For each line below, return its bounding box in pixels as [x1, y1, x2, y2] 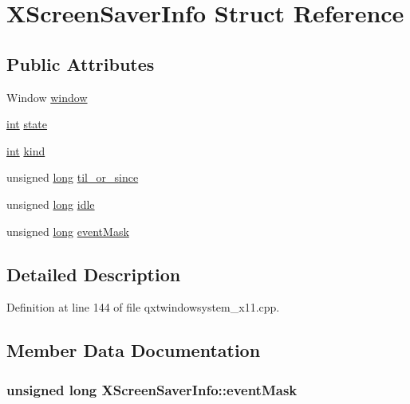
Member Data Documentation [6, 338, 261, 363]
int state [6, 116, 48, 132]
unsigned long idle [6, 195, 95, 212]
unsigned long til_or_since [6, 169, 139, 186]
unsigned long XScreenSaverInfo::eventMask [6, 379, 298, 399]
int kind [6, 142, 45, 159]
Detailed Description [6, 261, 181, 286]
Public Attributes [6, 51, 155, 76]
